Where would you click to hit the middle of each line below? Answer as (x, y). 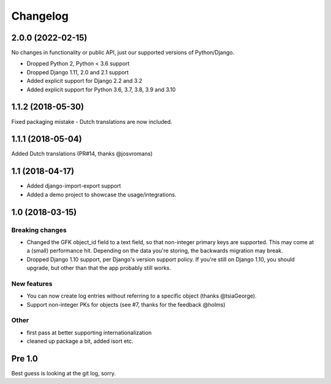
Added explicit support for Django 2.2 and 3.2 (84, 81)
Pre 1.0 (25, 359)
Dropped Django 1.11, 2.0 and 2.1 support (78, 72)
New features (32, 283)
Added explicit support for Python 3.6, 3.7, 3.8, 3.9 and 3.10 (101, 90)
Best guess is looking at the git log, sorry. (63, 374)
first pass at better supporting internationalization (89, 332)
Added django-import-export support (74, 186)
